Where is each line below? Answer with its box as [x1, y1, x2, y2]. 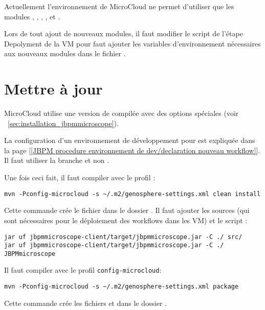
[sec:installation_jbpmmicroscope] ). [8, 117, 119, 128]
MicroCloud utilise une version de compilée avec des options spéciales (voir [4, 108, 239, 118]
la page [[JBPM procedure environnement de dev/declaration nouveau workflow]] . [4, 145, 260, 155]
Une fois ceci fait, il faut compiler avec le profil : [4, 172, 156, 183]
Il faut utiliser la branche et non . [4, 155, 109, 165]
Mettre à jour [4, 78, 103, 99]
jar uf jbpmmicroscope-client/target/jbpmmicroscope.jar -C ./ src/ [4, 233, 242, 241]
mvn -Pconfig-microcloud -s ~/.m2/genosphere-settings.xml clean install [4, 190, 261, 198]
